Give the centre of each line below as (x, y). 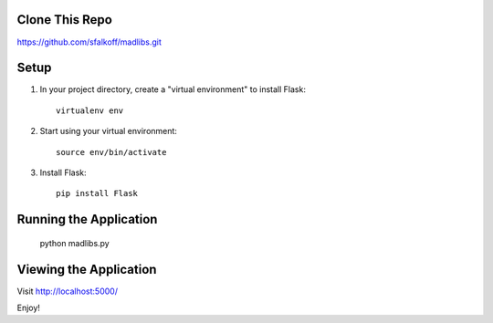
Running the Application (87, 219)
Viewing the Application (87, 269)
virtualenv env (90, 110)
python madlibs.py (74, 243)
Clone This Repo (65, 20)
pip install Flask (97, 193)
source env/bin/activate (111, 152)
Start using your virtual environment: (109, 131)
